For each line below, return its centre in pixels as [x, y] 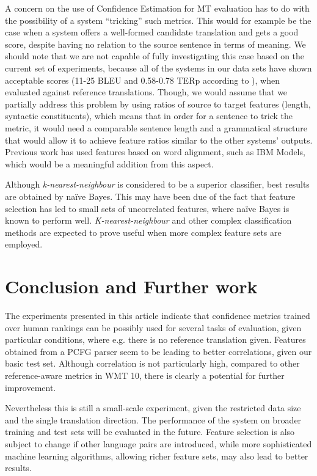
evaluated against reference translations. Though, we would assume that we [146, 92]
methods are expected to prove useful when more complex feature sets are [143, 232]
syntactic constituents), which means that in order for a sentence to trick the [149, 116]
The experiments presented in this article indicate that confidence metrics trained [158, 315]
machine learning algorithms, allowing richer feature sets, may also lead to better [157, 456]
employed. [24, 244]
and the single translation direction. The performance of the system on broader [153, 419]
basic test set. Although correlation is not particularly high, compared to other [152, 363]
